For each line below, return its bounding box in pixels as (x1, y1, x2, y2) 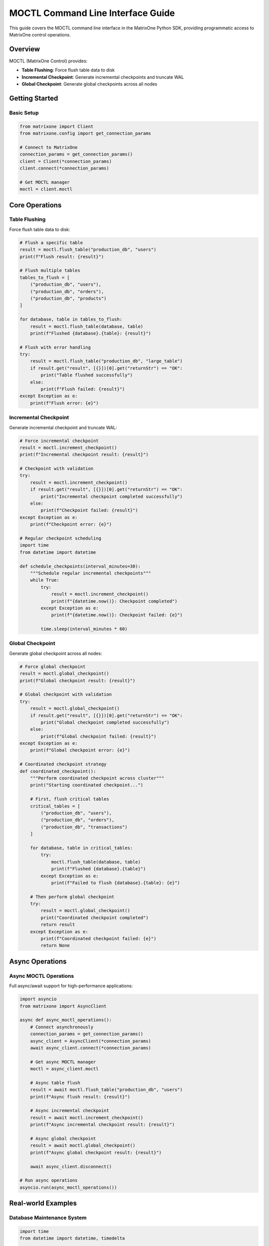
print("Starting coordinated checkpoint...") (30, 782, 143, 788)
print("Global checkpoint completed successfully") (40, 719, 170, 725)
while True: (30, 577, 60, 583)
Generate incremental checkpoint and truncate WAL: (9, 424, 117, 431)
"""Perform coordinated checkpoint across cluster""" (30, 776, 164, 781)
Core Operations (9, 201, 62, 209)
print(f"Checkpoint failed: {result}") (40, 507, 138, 513)
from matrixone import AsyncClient (19, 1003, 107, 1009)
